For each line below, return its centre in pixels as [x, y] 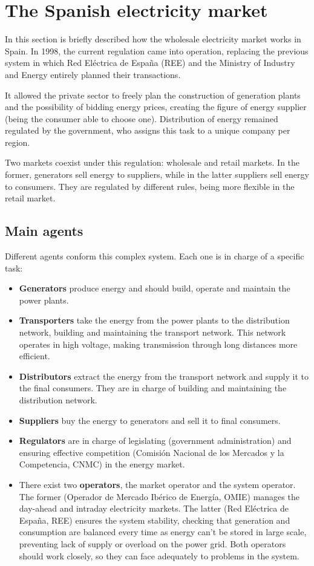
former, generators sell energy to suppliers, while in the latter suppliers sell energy [157, 174]
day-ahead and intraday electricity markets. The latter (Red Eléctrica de [154, 508]
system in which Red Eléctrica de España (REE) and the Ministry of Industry [150, 63]
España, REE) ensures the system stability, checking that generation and [155, 520]
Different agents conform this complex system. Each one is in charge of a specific [155, 256]
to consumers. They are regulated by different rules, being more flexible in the [150, 186]
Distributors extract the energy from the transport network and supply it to [164, 376]
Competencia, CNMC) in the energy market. [102, 464]
